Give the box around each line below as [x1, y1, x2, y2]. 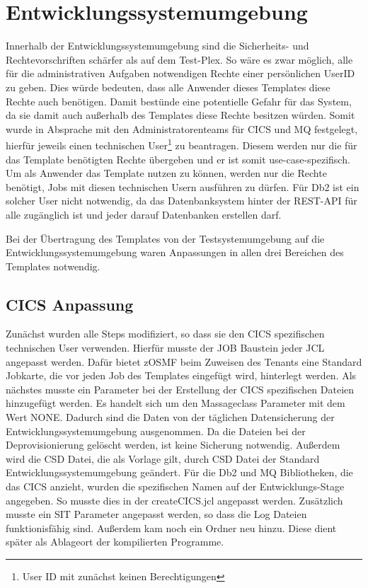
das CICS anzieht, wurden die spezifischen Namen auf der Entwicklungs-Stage [6, 479, 345, 494]
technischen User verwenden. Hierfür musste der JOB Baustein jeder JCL [6, 340, 325, 355]
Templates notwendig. [6, 258, 100, 273]
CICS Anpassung [6, 293, 134, 315]
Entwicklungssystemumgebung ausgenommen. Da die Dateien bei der [6, 423, 306, 438]
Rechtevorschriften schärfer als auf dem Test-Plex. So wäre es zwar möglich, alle [6, 52, 353, 67]
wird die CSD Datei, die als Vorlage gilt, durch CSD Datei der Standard [6, 451, 320, 466]
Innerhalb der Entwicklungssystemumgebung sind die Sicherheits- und [6, 38, 309, 53]
